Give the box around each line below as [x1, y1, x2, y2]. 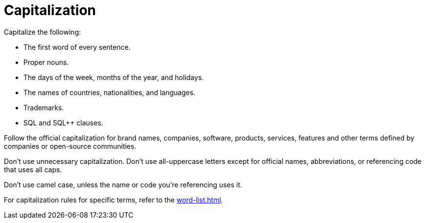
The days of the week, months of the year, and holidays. [23, 73, 204, 81]
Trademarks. [23, 103, 64, 112]
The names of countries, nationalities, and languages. [23, 88, 195, 97]
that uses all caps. [4, 165, 62, 174]
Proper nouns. [23, 58, 69, 66]
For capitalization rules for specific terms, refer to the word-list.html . [4, 195, 223, 204]
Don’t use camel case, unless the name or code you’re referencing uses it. [4, 180, 242, 189]
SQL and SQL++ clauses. [23, 118, 103, 127]
